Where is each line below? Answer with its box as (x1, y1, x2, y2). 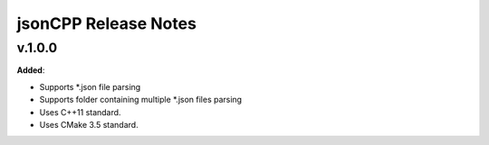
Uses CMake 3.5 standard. (39, 119, 139, 130)
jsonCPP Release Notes (16, 14, 197, 33)
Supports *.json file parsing (39, 81, 141, 92)
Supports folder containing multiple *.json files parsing (39, 95, 243, 105)
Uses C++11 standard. (39, 106, 121, 117)
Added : (16, 65, 45, 76)
